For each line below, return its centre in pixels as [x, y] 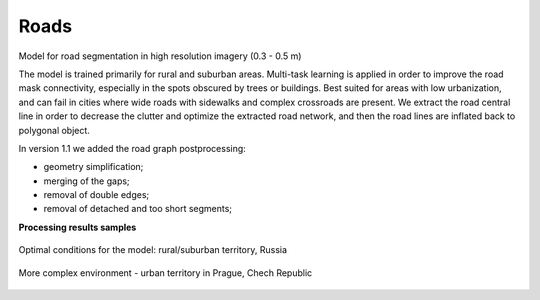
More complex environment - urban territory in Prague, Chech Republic [165, 272]
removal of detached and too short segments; [138, 209]
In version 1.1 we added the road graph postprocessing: [132, 148]
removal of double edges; [96, 195]
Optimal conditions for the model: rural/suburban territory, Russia [153, 250]
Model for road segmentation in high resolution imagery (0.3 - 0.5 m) [160, 56]
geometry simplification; [93, 167]
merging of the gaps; [86, 181]
